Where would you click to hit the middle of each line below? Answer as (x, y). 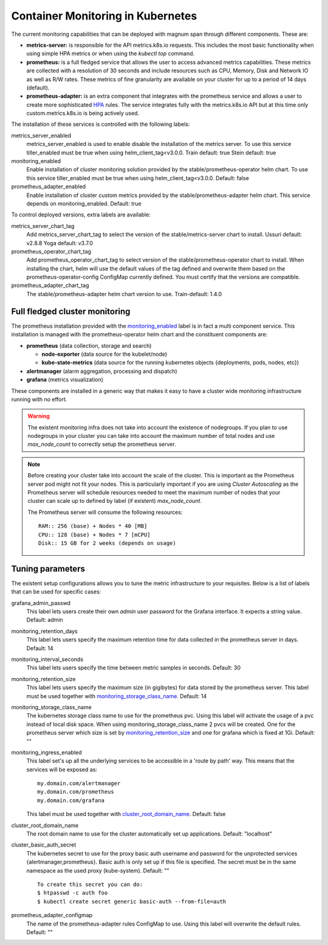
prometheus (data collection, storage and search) (89, 345)
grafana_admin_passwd (41, 603)
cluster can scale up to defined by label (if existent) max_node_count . (115, 501)
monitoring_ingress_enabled (46, 752)
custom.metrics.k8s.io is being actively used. (83, 113)
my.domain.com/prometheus (76, 792)
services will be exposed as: (62, 769)
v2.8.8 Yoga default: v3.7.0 (60, 243)
